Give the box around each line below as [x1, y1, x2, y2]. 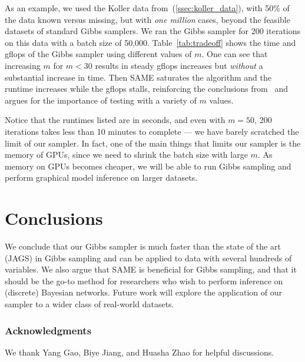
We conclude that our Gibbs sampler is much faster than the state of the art [5, 240, 281, 253]
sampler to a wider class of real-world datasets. [5, 298, 174, 310]
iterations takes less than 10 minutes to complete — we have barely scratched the [5, 125, 299, 137]
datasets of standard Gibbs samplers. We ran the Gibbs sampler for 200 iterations [5, 25, 301, 37]
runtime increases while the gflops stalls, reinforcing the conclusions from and [5, 82, 289, 95]
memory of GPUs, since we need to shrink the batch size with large [5, 148, 248, 161]
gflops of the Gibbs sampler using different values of [5, 48, 192, 60]
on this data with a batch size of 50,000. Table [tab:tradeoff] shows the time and [5, 36, 296, 48]
